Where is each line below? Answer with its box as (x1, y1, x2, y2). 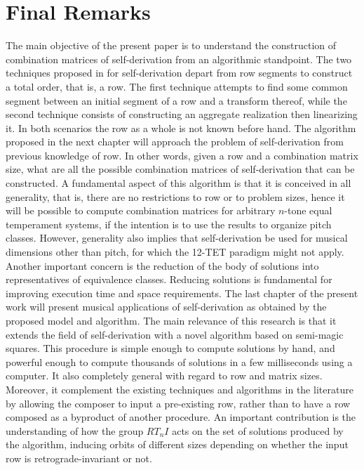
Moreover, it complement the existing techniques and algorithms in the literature (6, 381, 353, 396)
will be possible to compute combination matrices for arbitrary (6, 203, 276, 218)
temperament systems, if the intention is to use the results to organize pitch (6, 216, 332, 231)
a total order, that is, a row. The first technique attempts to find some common (6, 79, 348, 93)
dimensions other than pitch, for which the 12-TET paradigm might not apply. (6, 244, 344, 259)
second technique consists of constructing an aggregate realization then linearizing (6, 107, 358, 122)
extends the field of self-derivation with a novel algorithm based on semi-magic (6, 327, 344, 341)
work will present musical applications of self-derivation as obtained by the (6, 299, 327, 314)
